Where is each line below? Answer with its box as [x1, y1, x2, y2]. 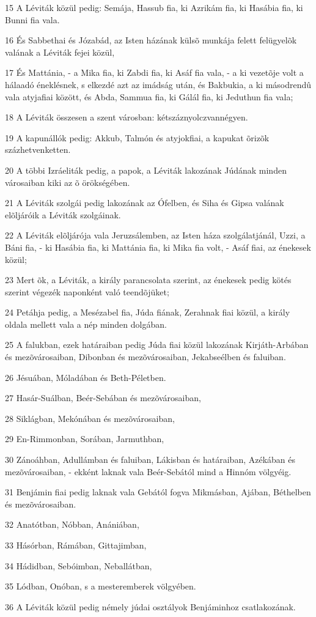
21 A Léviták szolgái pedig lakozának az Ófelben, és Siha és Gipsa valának [5, 196, 284, 209]
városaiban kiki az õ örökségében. [5, 175, 130, 188]
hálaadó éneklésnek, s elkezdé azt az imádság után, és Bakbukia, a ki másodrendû [5, 78, 312, 91]
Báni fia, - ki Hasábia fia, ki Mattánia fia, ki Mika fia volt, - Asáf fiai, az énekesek [5, 240, 311, 253]
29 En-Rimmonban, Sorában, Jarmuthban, [5, 432, 164, 445]
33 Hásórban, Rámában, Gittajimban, [5, 539, 147, 551]
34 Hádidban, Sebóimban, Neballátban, [5, 559, 152, 572]
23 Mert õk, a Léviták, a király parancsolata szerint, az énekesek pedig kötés [5, 273, 292, 286]
